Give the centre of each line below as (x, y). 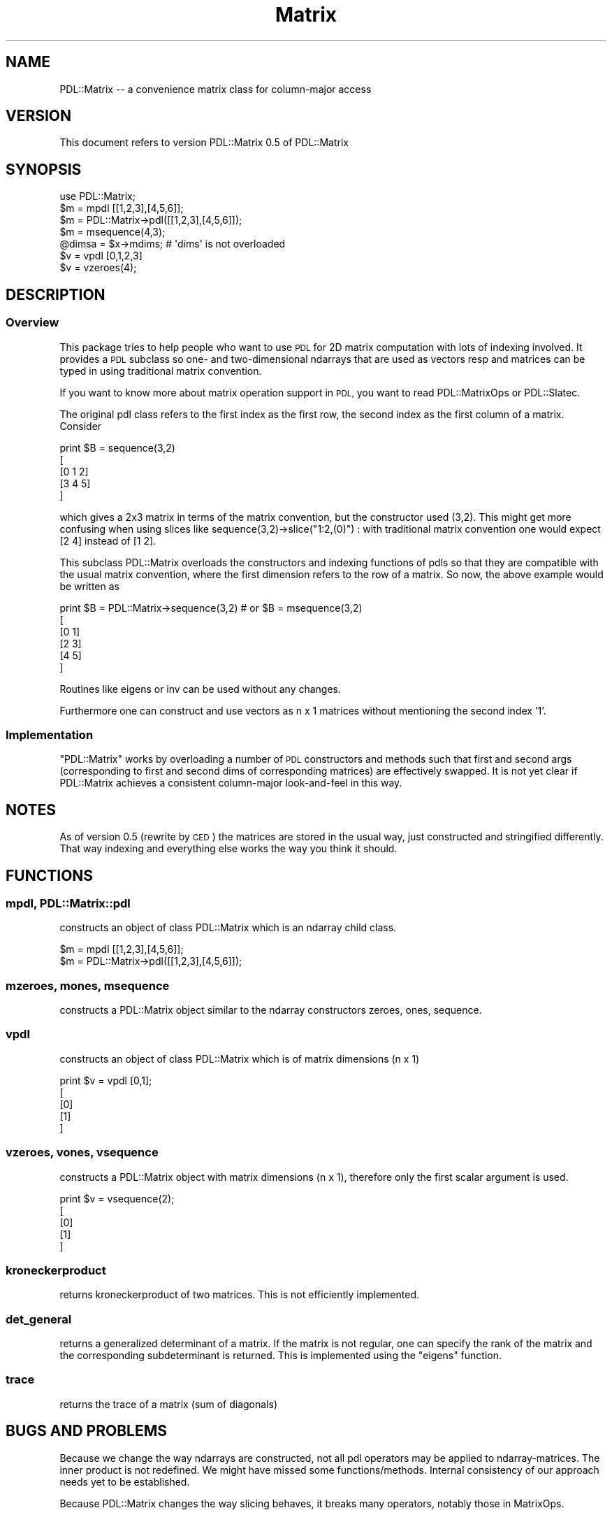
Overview (32, 323)
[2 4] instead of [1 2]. (108, 540)
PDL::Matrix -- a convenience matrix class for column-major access (216, 89)
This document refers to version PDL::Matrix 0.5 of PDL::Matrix (204, 143)
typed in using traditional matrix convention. (161, 371)
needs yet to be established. (125, 1481)
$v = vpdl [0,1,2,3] (101, 256)
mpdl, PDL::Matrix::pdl (68, 903)
